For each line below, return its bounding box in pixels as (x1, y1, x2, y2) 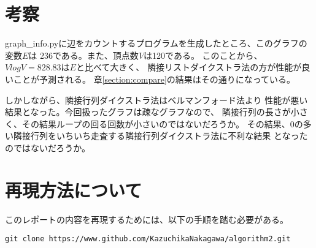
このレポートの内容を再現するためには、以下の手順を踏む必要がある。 (5, 212, 288, 225)
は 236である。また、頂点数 (28, 48, 139, 61)
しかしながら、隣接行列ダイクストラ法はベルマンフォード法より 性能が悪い (5, 93, 308, 106)
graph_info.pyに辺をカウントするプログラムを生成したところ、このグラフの (5, 37, 307, 50)
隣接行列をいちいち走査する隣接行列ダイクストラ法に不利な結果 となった (13, 129, 308, 142)
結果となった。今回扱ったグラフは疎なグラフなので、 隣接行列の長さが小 (5, 105, 299, 118)
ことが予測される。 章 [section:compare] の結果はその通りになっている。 (13, 72, 296, 85)
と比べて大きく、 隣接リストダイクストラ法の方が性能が (75, 61, 302, 73)
